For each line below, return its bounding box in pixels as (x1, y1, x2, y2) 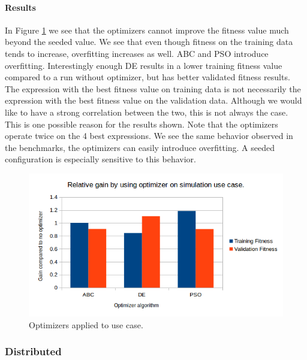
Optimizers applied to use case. (29, 318, 143, 331)
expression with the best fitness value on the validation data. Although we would (5, 94, 302, 107)
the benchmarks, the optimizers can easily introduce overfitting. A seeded (5, 141, 275, 153)
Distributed (5, 344, 62, 359)
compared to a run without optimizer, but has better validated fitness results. (5, 71, 290, 83)
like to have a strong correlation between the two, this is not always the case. (5, 105, 288, 118)
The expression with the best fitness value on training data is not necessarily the (5, 82, 301, 95)
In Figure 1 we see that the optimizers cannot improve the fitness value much (5, 23, 289, 36)
